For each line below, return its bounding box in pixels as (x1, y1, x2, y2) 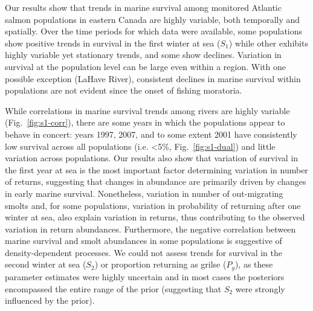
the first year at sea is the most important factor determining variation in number (5, 163, 308, 176)
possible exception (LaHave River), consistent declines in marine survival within (5, 72, 301, 85)
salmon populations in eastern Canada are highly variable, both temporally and (5, 13, 300, 25)
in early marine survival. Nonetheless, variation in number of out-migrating (5, 187, 283, 199)
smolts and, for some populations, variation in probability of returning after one (5, 199, 301, 211)
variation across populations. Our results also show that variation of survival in (5, 152, 298, 164)
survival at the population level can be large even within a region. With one (5, 60, 286, 72)
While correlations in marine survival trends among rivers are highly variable (5, 104, 290, 117)
